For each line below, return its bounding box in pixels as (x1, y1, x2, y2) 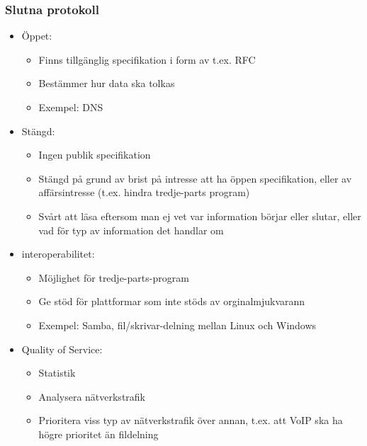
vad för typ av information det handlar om (38, 222, 224, 237)
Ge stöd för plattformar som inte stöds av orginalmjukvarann (38, 294, 305, 309)
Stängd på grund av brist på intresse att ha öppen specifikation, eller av (38, 171, 352, 185)
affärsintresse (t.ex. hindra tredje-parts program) (38, 185, 250, 200)
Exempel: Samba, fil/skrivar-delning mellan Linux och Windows (38, 317, 317, 332)
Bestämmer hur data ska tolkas (38, 76, 175, 91)
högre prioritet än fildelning (38, 426, 159, 441)
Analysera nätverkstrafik (38, 389, 145, 404)
